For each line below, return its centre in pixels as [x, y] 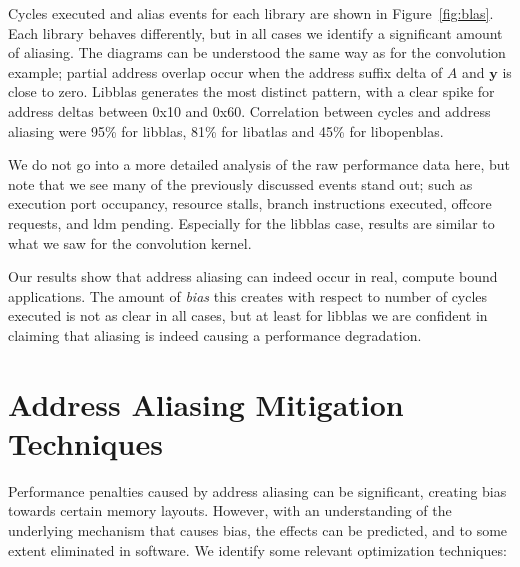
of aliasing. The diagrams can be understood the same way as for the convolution [257, 52]
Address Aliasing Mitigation [206, 403]
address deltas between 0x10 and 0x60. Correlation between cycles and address [249, 110]
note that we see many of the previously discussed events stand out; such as [240, 183]
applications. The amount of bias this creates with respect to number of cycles [248, 295]
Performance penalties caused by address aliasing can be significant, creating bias [257, 490]
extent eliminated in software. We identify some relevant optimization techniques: [257, 549]
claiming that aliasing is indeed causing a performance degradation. [215, 334]
